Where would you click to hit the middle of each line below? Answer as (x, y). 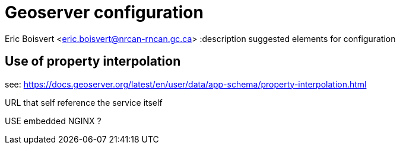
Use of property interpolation (93, 61)
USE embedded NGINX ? (53, 121)
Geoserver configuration (104, 12)
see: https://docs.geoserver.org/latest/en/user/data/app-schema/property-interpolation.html (186, 84)
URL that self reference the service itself (84, 102)
